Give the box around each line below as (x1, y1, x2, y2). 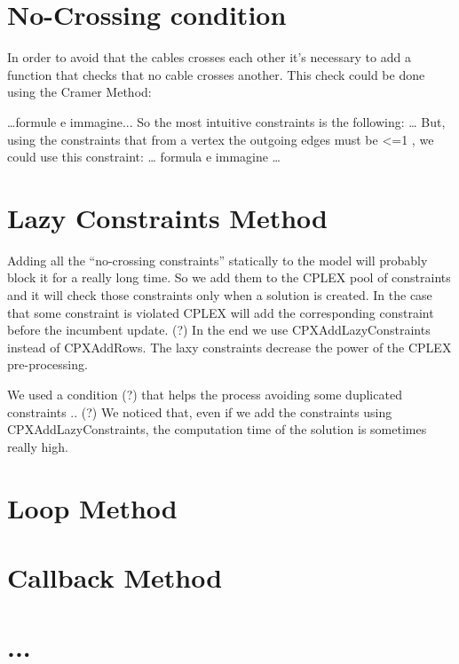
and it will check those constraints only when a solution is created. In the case (7, 286, 432, 304)
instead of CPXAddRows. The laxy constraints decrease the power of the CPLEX (7, 337, 452, 356)
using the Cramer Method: (7, 83, 152, 101)
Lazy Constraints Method (7, 199, 328, 235)
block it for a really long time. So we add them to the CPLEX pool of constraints (7, 268, 451, 287)
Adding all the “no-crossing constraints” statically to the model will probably (7, 250, 428, 269)
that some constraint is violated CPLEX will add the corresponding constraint (7, 303, 434, 321)
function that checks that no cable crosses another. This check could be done (7, 65, 425, 83)
